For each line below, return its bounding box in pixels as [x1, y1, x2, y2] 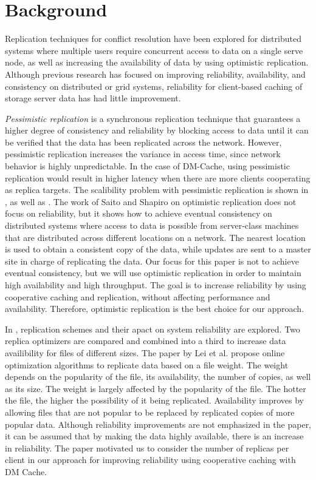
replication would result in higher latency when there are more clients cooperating [5, 171, 311, 184]
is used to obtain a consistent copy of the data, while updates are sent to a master [5, 243, 311, 255]
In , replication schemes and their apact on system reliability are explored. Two [5, 322, 300, 335]
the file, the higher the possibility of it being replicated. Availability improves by [5, 394, 304, 407]
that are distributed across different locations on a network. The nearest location [5, 231, 306, 243]
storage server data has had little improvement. [5, 92, 181, 104]
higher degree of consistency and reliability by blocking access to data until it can [5, 124, 309, 137]
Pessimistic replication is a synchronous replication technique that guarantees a [5, 112, 301, 124]
